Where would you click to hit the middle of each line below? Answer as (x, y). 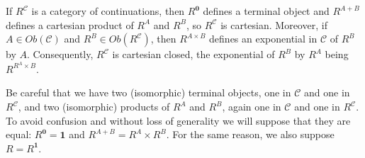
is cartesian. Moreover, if (274, 24)
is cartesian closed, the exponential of (193, 54)
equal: (19, 134)
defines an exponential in (263, 39)
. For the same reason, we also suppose (250, 134)
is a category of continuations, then (108, 11)
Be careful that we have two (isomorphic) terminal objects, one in (148, 92)
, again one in (252, 107)
